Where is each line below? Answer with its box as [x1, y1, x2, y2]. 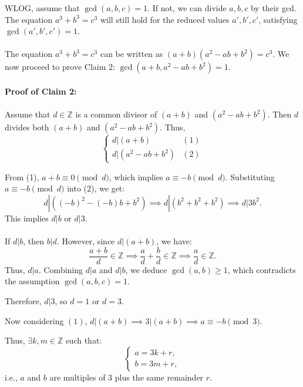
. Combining [38, 263, 83, 275]
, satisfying [258, 13, 298, 25]
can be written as [100, 48, 163, 60]
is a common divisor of [75, 108, 157, 120]
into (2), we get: [67, 182, 125, 194]
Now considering [5, 314, 64, 327]
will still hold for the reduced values [100, 13, 230, 25]
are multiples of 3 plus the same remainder [49, 371, 204, 383]
